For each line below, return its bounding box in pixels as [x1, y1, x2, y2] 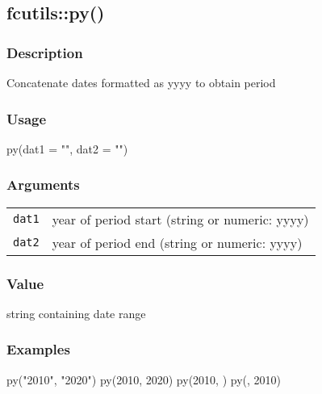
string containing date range [6, 304, 146, 321]
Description [6, 42, 83, 62]
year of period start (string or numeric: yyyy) [52, 209, 309, 228]
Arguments [6, 174, 80, 195]
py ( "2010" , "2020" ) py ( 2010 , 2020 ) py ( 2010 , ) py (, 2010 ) [6, 371, 282, 388]
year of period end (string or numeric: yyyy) [52, 233, 303, 252]
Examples [6, 339, 70, 359]
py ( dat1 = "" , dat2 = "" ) [6, 140, 128, 157]
